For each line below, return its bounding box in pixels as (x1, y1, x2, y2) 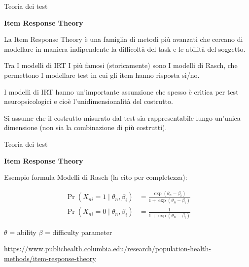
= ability (9, 227, 36, 237)
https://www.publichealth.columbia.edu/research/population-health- (4, 243, 211, 254)
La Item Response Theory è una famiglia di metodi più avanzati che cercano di (4, 34, 243, 44)
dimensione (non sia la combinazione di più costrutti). (4, 122, 167, 133)
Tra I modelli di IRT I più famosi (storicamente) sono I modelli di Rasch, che (4, 60, 238, 70)
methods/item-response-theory (4, 253, 96, 263)
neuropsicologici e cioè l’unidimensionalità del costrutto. (4, 96, 173, 106)
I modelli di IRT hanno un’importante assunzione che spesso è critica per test (4, 86, 239, 97)
